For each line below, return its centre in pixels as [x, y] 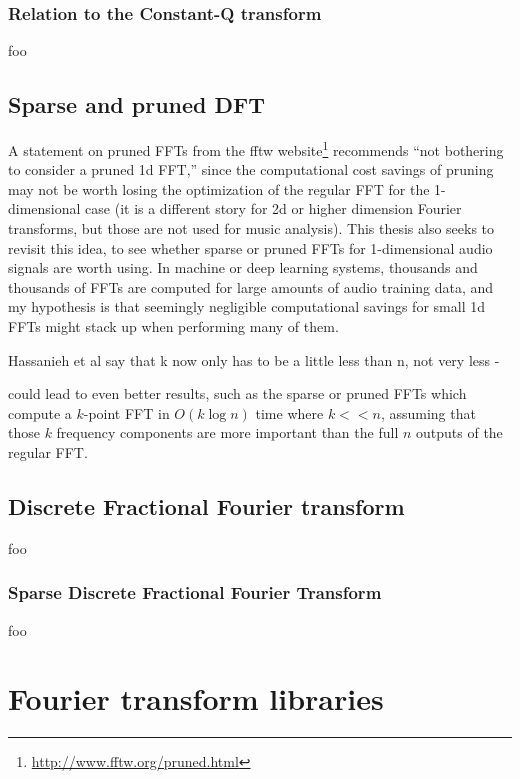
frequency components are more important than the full [227, 432]
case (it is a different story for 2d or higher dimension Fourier [273, 208]
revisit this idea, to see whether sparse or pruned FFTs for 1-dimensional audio [250, 247]
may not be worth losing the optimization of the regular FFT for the [219, 188]
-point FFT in [126, 412]
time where [289, 412]
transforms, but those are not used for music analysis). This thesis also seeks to [251, 228]
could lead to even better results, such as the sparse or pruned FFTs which [237, 393]
